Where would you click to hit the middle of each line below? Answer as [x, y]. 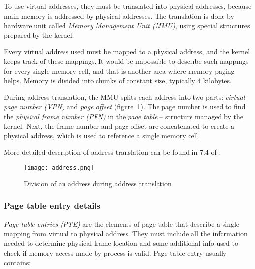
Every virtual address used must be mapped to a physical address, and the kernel [127, 51]
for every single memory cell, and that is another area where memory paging [119, 71]
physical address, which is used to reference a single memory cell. [102, 135]
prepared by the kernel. [39, 35]
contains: [17, 262]
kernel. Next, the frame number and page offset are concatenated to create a [119, 126]
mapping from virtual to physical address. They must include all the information [126, 233]
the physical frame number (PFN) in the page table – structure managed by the [124, 116]
